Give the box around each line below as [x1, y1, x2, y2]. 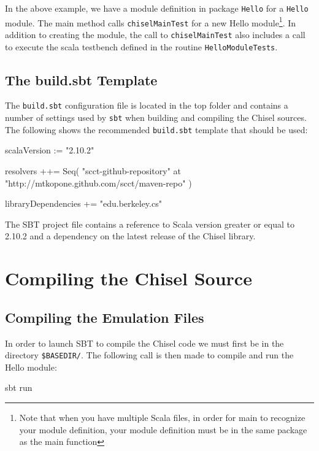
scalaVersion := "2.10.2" [5, 144, 94, 156]
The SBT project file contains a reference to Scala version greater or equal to [5, 217, 294, 230]
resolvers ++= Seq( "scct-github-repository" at [5, 164, 182, 177]
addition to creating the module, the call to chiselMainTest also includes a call [5, 28, 306, 40]
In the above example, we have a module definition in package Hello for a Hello [5, 2, 309, 14]
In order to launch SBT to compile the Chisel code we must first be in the [5, 336, 284, 349]
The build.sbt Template [5, 70, 158, 89]
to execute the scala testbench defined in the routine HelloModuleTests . [5, 40, 278, 53]
